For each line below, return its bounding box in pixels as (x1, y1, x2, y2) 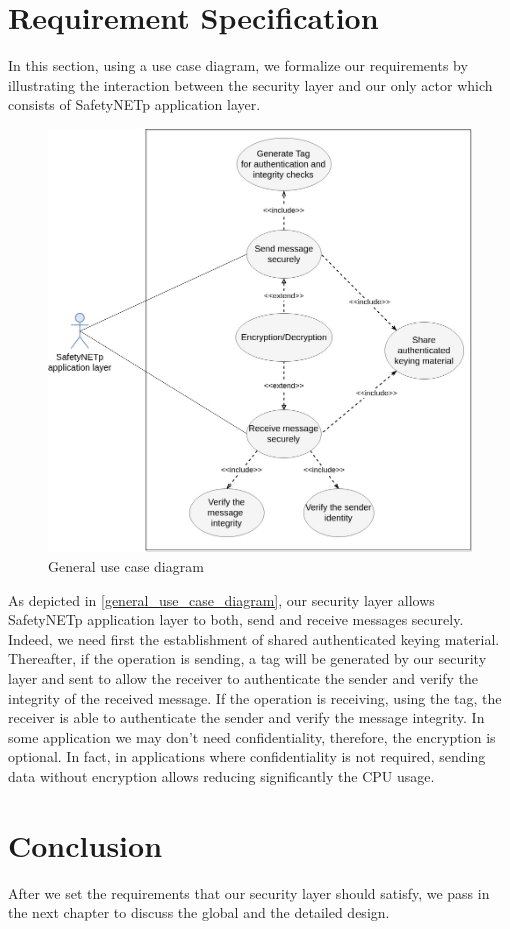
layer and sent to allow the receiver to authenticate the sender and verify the (8, 668, 479, 689)
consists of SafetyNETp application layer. (8, 94, 261, 115)
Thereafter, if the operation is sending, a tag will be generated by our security (8, 648, 487, 669)
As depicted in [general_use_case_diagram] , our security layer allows (8, 589, 435, 610)
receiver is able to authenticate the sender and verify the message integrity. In (8, 707, 485, 728)
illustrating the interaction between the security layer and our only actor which (8, 74, 493, 95)
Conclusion (8, 824, 163, 865)
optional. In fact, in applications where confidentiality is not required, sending (8, 746, 486, 767)
